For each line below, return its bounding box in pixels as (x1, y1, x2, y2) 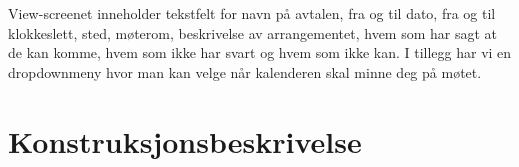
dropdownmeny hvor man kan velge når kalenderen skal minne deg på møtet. (8, 61, 482, 82)
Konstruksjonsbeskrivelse (8, 120, 362, 161)
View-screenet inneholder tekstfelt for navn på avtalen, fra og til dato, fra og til (8, 3, 496, 23)
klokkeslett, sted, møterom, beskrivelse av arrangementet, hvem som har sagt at (8, 22, 498, 43)
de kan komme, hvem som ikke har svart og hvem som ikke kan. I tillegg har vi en (8, 42, 512, 63)
